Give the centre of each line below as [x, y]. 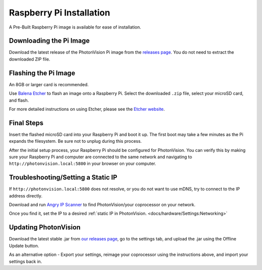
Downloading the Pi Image [49, 41]
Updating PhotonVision [45, 227]
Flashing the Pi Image [42, 73]
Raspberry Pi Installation [59, 13]
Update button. [24, 246]
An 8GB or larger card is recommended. [49, 84]
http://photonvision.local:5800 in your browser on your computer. [82, 164]
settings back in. [25, 261]
